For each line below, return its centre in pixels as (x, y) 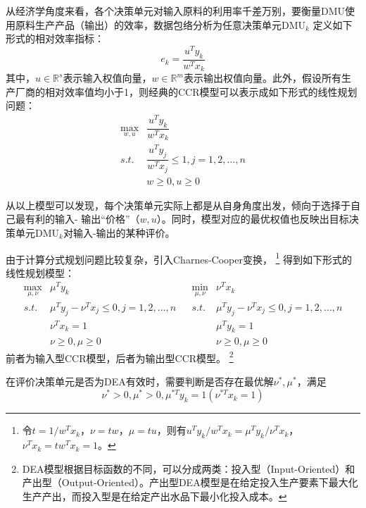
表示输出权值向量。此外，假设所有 (262, 78)
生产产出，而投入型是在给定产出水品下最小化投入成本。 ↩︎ (154, 496)
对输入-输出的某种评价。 (119, 232)
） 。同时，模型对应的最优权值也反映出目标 (253, 219)
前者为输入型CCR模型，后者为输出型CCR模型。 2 (120, 357)
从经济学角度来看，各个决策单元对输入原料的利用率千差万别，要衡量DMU (176, 11)
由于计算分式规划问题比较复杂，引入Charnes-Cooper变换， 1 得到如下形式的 (179, 258)
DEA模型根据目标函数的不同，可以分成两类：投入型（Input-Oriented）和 (189, 468)
